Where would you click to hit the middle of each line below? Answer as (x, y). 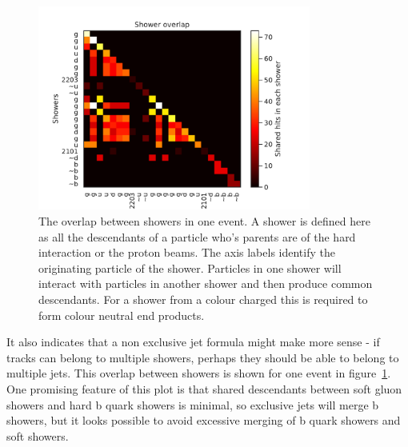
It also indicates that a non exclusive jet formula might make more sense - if (193, 342)
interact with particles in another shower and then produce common (206, 283)
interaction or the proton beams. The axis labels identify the (187, 252)
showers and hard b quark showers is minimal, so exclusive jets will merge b (193, 404)
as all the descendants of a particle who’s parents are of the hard (197, 236)
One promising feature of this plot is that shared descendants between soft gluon (204, 388)
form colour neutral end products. (122, 315)
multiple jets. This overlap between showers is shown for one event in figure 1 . (199, 373)
